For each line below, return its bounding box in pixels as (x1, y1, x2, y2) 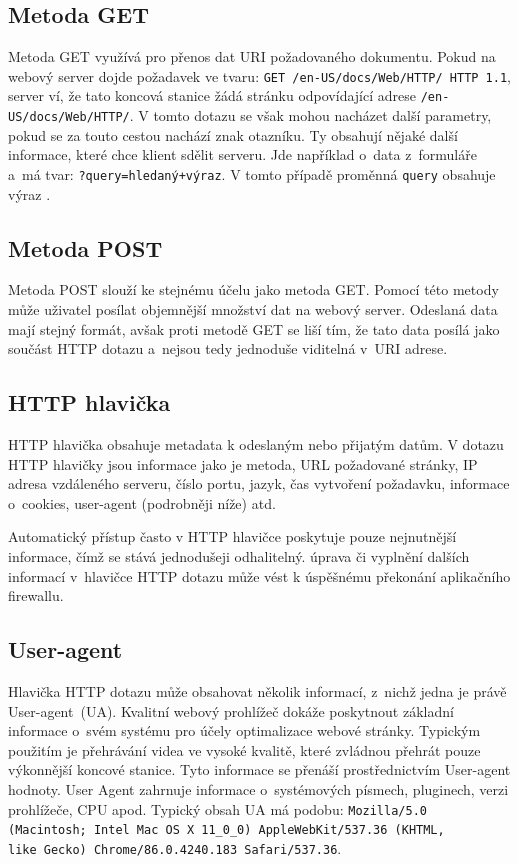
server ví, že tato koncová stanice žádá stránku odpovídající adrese (8, 85, 417, 106)
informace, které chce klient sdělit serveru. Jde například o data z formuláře (8, 144, 477, 165)
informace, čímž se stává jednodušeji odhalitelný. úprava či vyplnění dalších (8, 545, 470, 566)
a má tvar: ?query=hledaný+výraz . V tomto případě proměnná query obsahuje (8, 163, 496, 184)
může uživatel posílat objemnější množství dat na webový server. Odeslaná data (8, 299, 498, 319)
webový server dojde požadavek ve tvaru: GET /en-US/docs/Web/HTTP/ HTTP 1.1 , (8, 65, 511, 86)
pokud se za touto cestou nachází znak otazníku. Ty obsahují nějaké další (8, 124, 458, 145)
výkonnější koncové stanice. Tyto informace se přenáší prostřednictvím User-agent (8, 759, 511, 780)
